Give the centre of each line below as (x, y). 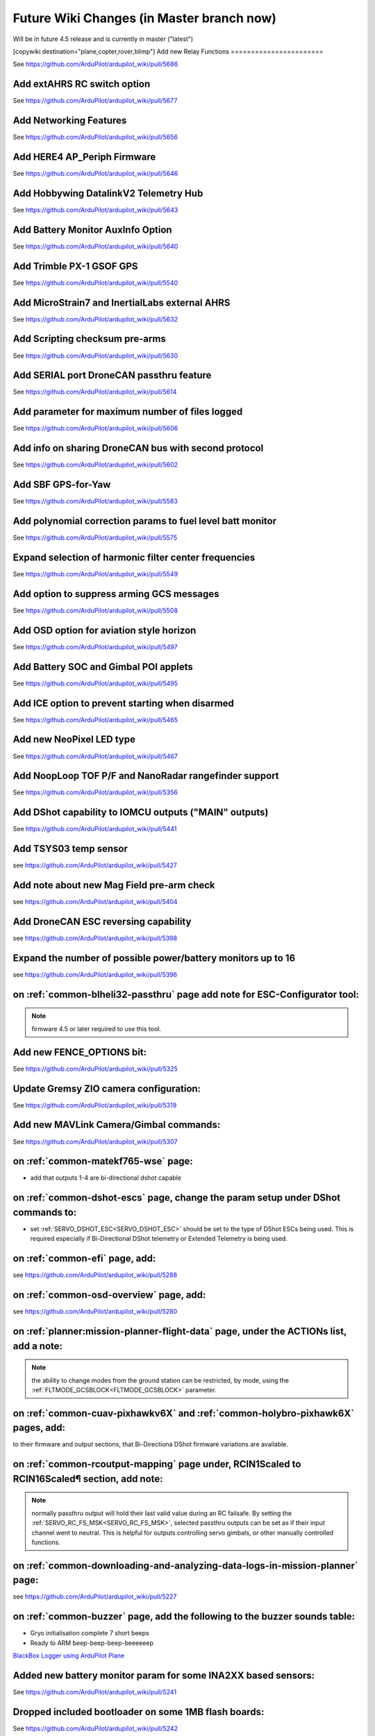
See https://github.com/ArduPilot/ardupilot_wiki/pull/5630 (95, 356)
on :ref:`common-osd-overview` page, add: (109, 1295)
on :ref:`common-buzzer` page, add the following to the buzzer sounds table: (184, 1617)
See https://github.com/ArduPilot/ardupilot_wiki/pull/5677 (95, 101)
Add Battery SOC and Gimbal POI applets (103, 667)
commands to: (45, 1212)
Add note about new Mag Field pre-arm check (114, 885)
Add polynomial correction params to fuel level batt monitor (145, 521)
